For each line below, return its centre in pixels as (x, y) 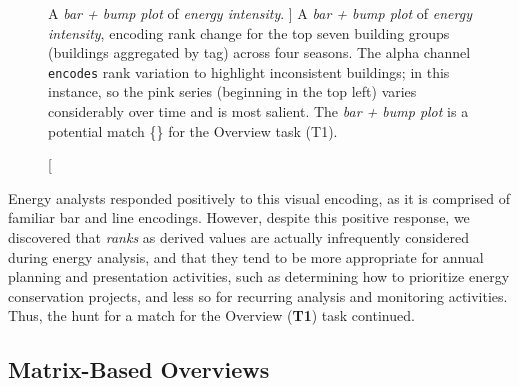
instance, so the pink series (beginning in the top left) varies (232, 91)
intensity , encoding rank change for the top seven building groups (249, 32)
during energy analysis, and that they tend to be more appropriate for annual (246, 256)
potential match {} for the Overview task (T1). (193, 130)
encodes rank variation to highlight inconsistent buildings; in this (249, 71)
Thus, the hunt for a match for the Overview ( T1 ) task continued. (211, 315)
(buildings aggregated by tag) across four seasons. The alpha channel (259, 52)
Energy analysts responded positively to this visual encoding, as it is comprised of (259, 197)
